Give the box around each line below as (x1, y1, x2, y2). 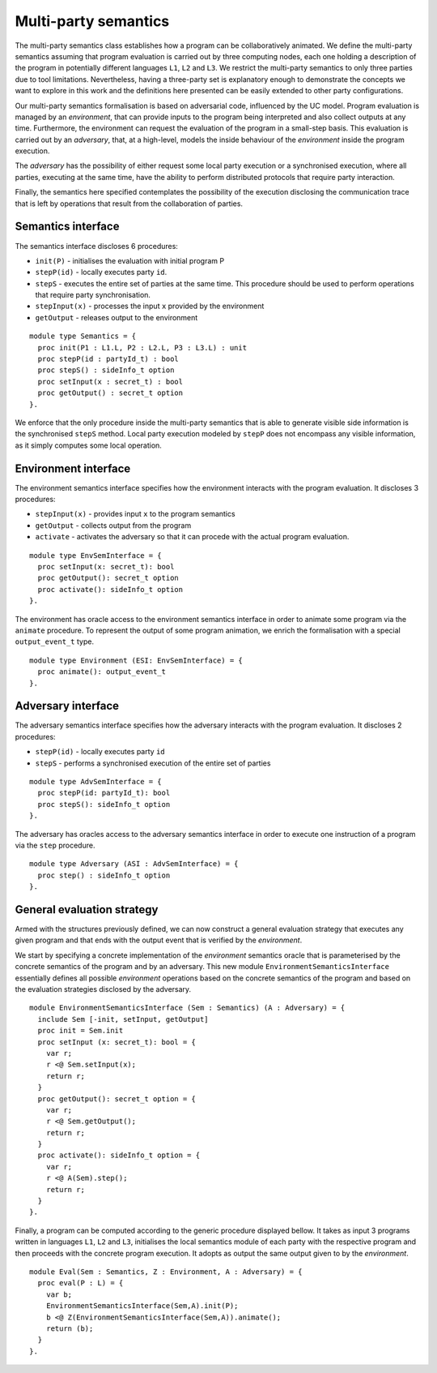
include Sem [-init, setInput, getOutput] (37, 1015, 210, 1023)
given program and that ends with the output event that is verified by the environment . (15, 935, 303, 945)
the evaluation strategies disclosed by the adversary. (15, 985, 192, 993)
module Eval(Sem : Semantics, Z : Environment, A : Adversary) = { (29, 1267, 303, 1276)
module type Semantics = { (29, 332, 137, 341)
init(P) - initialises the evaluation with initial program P (35, 255, 225, 265)
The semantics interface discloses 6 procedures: (15, 241, 178, 251)
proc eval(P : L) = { (37, 1278, 124, 1288)
